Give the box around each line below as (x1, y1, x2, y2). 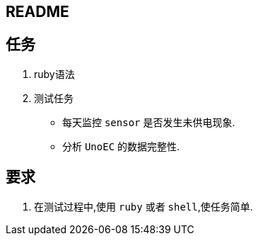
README (6, 3, 69, 21)
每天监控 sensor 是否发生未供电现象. (62, 116, 235, 128)
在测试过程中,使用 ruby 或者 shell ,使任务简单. (34, 200, 253, 213)
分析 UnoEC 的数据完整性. (62, 140, 180, 152)
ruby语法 (34, 67, 75, 80)
